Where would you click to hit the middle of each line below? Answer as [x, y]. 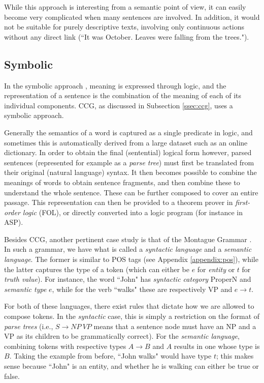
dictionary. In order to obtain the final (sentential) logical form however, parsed [128, 152]
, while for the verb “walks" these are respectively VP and [142, 289]
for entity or [216, 269]
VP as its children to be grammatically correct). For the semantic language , [122, 336]
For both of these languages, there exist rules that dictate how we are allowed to [129, 306]
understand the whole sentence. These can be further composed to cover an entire [131, 192]
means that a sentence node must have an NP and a [175, 326]
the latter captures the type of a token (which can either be [97, 269]
